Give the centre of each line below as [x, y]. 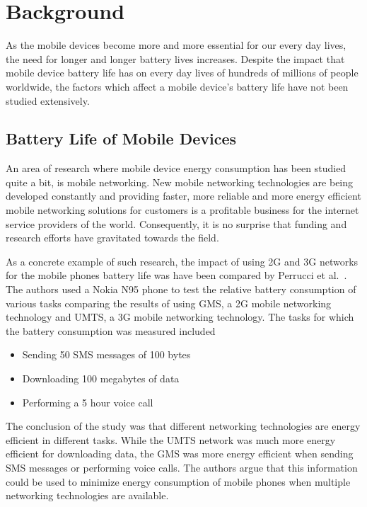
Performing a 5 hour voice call [88, 402]
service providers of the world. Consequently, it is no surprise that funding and [176, 223]
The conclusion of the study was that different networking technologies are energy [183, 426]
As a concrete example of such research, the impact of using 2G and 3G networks [182, 261]
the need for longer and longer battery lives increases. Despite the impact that [175, 58]
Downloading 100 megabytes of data [101, 378]
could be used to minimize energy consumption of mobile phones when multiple [178, 481]
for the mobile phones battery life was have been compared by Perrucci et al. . [176, 275]
